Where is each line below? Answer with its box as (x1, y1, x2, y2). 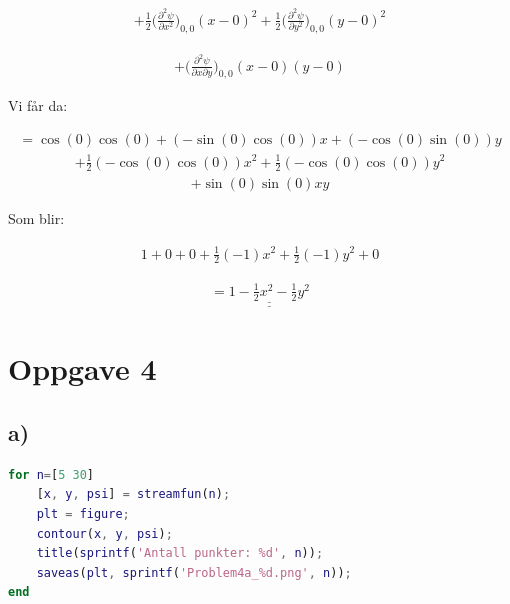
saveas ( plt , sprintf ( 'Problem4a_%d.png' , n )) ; (36, 565, 352, 580)
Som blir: (8, 208, 65, 229)
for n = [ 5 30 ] (8, 467, 95, 482)
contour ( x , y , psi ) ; (36, 526, 173, 541)
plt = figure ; (36, 506, 130, 521)
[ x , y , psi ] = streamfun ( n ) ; (36, 487, 231, 502)
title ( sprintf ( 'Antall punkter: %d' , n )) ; (36, 546, 324, 561)
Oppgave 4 (8, 348, 157, 389)
